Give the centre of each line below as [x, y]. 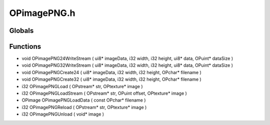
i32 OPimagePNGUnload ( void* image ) [63, 114]
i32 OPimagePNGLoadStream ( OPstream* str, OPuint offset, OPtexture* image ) [104, 93]
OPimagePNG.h [42, 13]
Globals [21, 31]
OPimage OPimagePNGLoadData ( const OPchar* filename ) [84, 100]
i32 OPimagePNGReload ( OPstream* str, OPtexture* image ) [84, 107]
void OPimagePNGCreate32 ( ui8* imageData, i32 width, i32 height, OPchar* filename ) [112, 79]
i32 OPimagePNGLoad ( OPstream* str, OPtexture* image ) [82, 86]
